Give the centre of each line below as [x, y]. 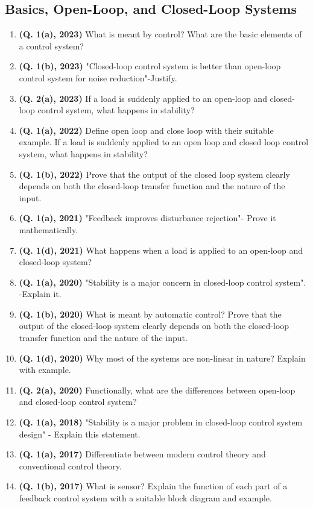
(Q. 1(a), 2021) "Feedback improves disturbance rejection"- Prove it [147, 218]
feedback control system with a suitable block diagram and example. [145, 498]
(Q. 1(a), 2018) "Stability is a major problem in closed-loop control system [161, 422]
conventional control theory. [70, 466]
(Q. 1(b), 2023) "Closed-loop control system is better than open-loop [150, 66]
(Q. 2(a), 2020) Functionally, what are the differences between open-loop [157, 390]
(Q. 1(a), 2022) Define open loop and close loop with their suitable [146, 130]
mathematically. [49, 229]
